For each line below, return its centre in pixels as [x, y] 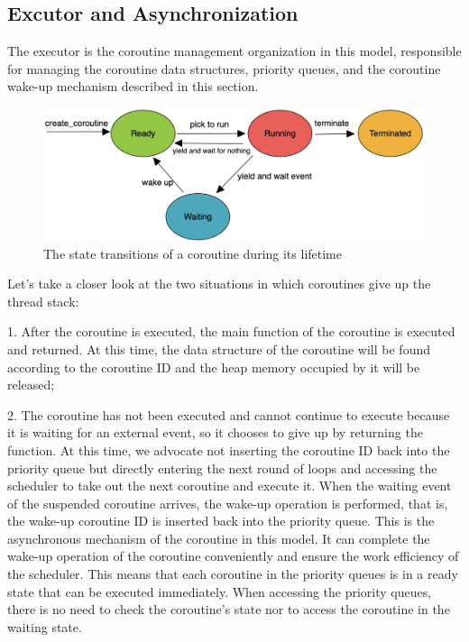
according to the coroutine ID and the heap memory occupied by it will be [214, 367]
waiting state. [45, 626]
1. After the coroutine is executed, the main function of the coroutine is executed [231, 331]
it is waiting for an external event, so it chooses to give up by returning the [215, 432]
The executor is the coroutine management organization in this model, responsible [234, 51]
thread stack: [43, 301]
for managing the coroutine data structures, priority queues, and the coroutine [224, 68]
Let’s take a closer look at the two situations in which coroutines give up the [219, 284]
